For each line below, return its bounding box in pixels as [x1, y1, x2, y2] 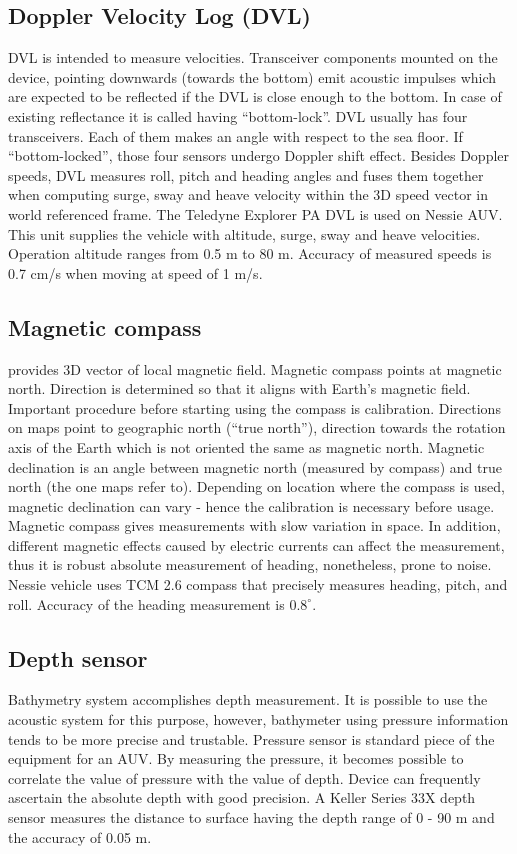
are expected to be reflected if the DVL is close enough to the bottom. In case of [8, 86, 502, 107]
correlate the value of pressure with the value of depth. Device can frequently [8, 767, 481, 788]
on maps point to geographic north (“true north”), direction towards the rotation [8, 417, 506, 438]
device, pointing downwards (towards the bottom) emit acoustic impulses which [8, 66, 497, 87]
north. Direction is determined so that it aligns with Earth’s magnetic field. [8, 378, 471, 399]
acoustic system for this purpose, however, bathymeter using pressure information [8, 709, 509, 730]
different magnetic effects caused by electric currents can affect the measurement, [8, 534, 505, 555]
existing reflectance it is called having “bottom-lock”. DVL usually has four [8, 105, 468, 126]
